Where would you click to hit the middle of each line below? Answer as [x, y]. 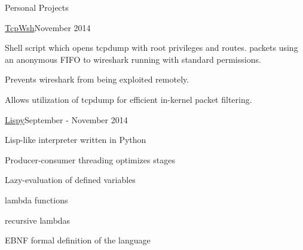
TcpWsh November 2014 [48, 27]
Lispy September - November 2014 [66, 119]
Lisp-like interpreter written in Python [76, 140]
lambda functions [36, 199]
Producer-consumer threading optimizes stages [90, 159]
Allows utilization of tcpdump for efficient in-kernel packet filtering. [128, 99]
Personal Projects [37, 7]
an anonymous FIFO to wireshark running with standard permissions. [133, 59]
